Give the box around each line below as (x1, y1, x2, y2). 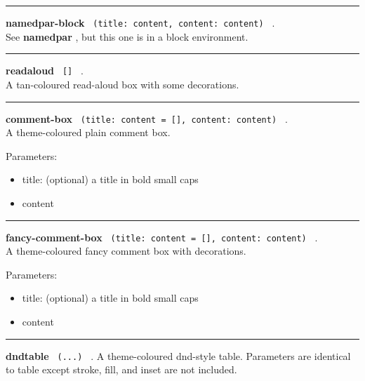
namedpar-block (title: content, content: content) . (6, 15, 275, 29)
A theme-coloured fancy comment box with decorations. (6, 243, 246, 258)
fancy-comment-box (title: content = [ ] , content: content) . (6, 229, 318, 244)
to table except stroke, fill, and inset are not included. (6, 362, 237, 377)
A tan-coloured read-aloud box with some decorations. (6, 76, 239, 91)
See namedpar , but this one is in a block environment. (6, 29, 248, 44)
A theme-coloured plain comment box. (6, 125, 171, 140)
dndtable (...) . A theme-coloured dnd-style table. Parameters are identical (6, 348, 351, 363)
